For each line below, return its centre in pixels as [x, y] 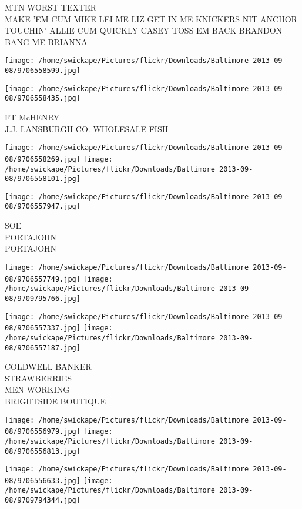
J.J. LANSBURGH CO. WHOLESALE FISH [87, 128]
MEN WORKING [37, 389]
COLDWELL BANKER [48, 366]
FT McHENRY [32, 117]
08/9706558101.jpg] [43, 179]
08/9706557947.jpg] [43, 207]
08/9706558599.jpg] [43, 71]
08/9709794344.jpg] [43, 500]
